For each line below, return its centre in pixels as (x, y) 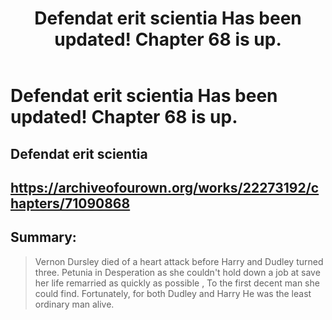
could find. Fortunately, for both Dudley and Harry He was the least (173, 293)
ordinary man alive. (74, 304)
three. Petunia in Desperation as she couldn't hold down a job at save (177, 272)
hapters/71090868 (70, 203)
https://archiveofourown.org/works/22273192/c (165, 187)
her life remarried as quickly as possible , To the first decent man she (177, 283)
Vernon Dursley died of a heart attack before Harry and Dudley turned (179, 261)
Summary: (43, 237)
